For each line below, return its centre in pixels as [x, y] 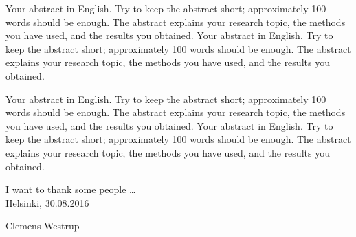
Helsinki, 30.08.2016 [47, 202]
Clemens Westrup [43, 226]
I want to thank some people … [71, 189]
